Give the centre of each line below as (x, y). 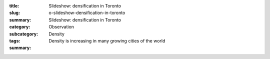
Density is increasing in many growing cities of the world (107, 40)
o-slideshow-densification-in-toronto (87, 13)
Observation (61, 27)
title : (14, 6)
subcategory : (24, 34)
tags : (15, 40)
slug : (14, 13)
